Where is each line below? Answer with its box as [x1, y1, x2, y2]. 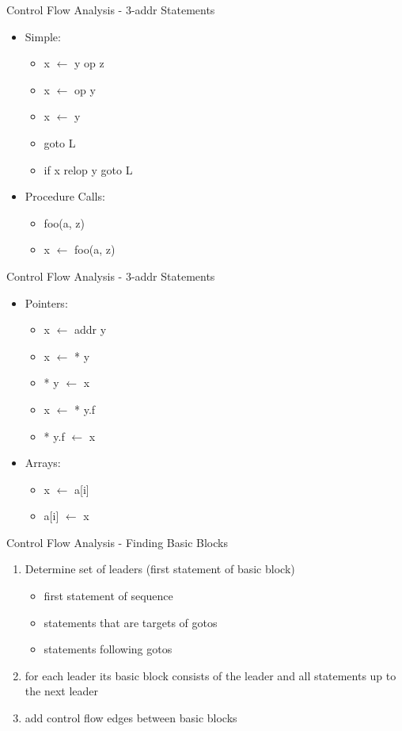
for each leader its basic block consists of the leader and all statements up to [25, 667, 396, 683]
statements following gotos [44, 641, 173, 657]
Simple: [25, 28, 61, 44]
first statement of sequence [44, 587, 173, 604]
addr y [74, 321, 107, 338]
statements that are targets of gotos [44, 614, 218, 630]
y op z [74, 55, 104, 71]
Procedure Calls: [25, 188, 105, 205]
